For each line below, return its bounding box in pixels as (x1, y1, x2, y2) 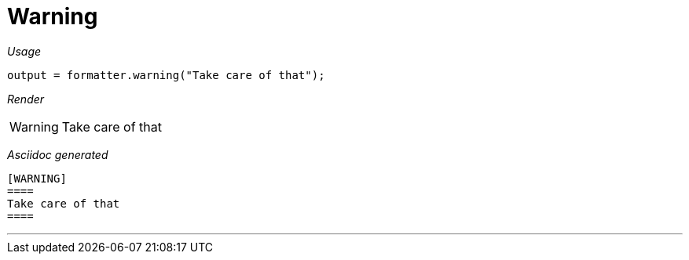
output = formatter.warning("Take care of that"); (7, 68, 325, 81)
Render (7, 92, 45, 106)
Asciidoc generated (7, 147, 108, 161)
